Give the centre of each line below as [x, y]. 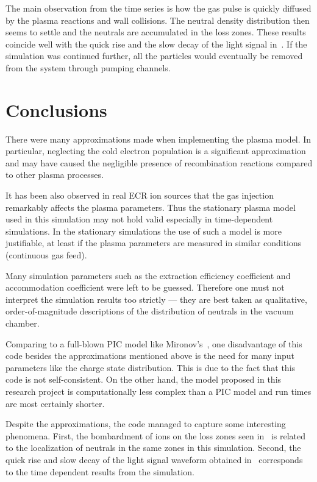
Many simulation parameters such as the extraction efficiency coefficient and [148, 275]
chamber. [23, 323]
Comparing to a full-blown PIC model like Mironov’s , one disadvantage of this [154, 343]
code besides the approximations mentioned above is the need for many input [150, 356]
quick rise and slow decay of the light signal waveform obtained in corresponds [154, 459]
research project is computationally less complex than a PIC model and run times [158, 391]
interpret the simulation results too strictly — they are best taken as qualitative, [156, 299]
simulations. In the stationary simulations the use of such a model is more [144, 231]
